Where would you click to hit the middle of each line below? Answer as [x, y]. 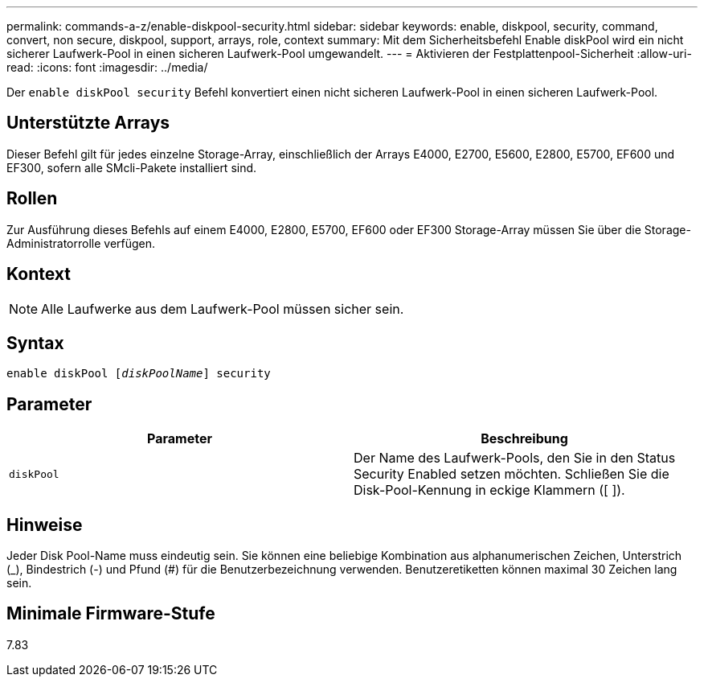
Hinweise [45, 525]
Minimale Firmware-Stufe [111, 614]
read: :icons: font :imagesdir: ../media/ [107, 67]
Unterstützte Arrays [88, 123]
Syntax [35, 343]
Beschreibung [524, 439]
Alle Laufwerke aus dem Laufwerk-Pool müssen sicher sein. [223, 309]
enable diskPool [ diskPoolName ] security [139, 374]
